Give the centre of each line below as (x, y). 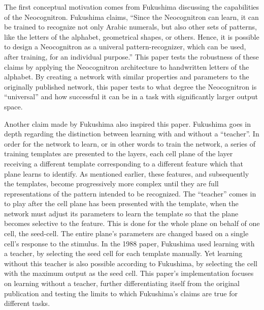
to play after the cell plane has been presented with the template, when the (121, 203)
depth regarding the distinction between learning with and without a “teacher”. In (132, 134)
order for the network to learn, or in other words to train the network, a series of (130, 143)
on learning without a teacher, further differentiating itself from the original (122, 283)
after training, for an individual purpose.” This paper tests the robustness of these (131, 56)
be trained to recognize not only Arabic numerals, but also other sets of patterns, (131, 27)
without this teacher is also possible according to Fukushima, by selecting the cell (131, 263)
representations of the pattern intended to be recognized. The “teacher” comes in (130, 193)
